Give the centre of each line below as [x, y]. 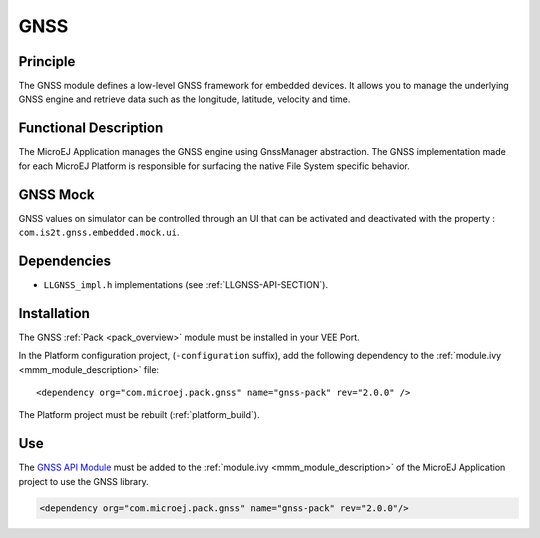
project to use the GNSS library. [83, 481]
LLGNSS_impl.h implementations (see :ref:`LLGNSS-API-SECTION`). [186, 284]
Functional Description [91, 128]
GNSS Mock [56, 194]
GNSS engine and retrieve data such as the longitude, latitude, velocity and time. [184, 99]
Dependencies [65, 260]
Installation [54, 313]
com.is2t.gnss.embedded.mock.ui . [99, 232]
